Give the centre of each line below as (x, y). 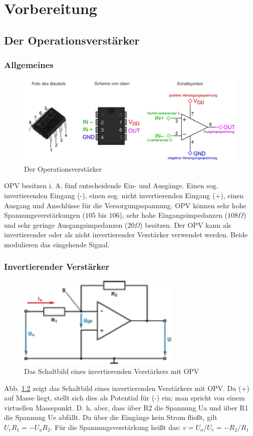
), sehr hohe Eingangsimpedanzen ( (174, 215)
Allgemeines (29, 65)
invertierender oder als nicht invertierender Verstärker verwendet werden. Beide (126, 235)
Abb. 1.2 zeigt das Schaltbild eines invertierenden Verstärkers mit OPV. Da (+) (127, 388)
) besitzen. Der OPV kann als (186, 225)
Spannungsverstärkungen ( (45, 215)
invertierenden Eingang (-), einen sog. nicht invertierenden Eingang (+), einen (124, 195)
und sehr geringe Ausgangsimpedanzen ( (66, 225)
